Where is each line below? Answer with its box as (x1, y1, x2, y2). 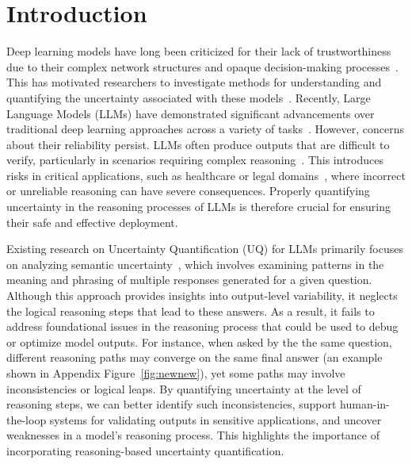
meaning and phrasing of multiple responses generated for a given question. (6, 271, 372, 288)
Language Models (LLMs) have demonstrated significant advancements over (6, 105, 375, 121)
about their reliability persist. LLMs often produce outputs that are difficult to (6, 136, 390, 152)
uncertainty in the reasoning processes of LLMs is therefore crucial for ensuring (6, 198, 391, 215)
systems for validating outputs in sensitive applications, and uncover (49, 411, 382, 428)
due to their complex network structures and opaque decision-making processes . (6, 58, 399, 75)
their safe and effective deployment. (6, 213, 178, 230)
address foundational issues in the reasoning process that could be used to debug (6, 318, 399, 335)
